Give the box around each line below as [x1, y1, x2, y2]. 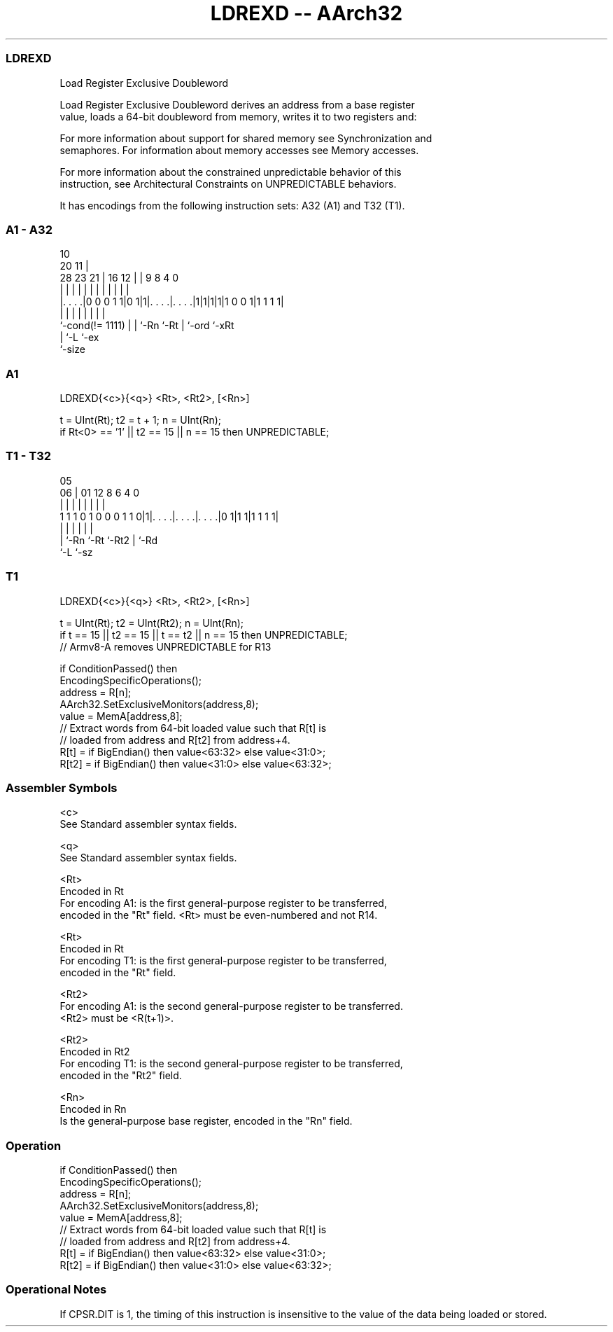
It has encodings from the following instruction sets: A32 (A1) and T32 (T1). [59, 199, 405, 211]
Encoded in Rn [59, 1103, 127, 1116]
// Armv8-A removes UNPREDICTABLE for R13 [59, 640, 272, 653]
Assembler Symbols [6, 780, 118, 795]
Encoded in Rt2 [59, 1046, 130, 1058]
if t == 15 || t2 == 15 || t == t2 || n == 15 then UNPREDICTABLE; [59, 628, 348, 641]
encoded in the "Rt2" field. [59, 1069, 182, 1082]
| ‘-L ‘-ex [59, 331, 99, 344]
